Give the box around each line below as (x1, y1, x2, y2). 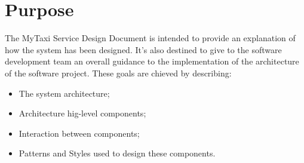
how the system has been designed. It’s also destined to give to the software (5, 43, 282, 56)
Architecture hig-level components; (19, 107, 146, 119)
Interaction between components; (19, 127, 140, 139)
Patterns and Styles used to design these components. (19, 147, 216, 159)
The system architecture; (19, 87, 110, 99)
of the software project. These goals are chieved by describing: (5, 66, 232, 79)
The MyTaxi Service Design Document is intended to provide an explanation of (5, 32, 296, 44)
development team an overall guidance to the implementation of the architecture (5, 55, 299, 67)
